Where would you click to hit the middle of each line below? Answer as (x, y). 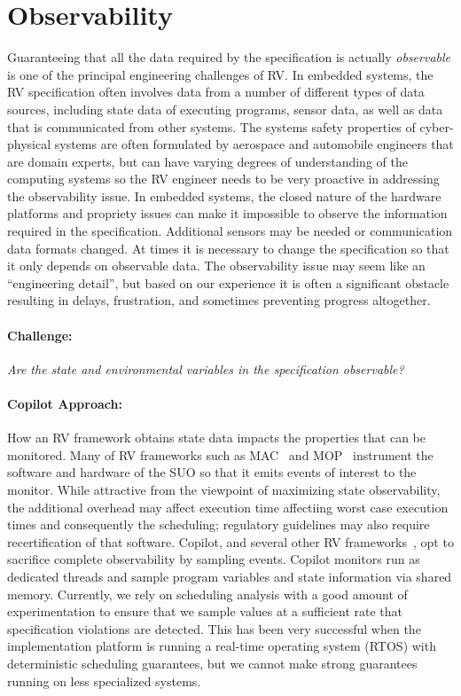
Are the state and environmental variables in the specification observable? (206, 368)
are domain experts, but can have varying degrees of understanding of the (207, 161)
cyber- (437, 126)
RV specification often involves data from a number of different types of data (216, 92)
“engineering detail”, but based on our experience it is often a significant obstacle (228, 282)
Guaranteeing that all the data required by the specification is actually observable (229, 57)
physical (29, 144)
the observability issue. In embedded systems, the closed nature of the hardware (224, 196)
